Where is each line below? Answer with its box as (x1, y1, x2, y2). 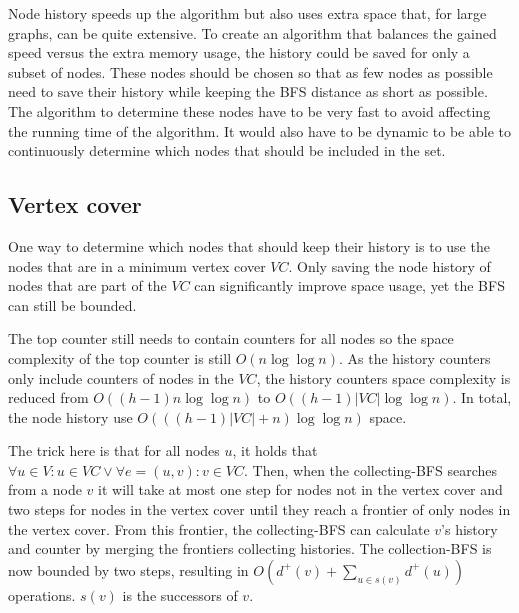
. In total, (452, 387, 512, 408)
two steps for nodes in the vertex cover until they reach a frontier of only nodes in (8, 499, 511, 520)
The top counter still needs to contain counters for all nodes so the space (8, 328, 454, 349)
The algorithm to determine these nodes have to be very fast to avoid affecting (8, 100, 491, 121)
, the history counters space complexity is (256, 367, 511, 388)
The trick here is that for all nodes (8, 440, 220, 461)
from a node (8, 479, 82, 500)
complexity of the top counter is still (8, 347, 232, 368)
